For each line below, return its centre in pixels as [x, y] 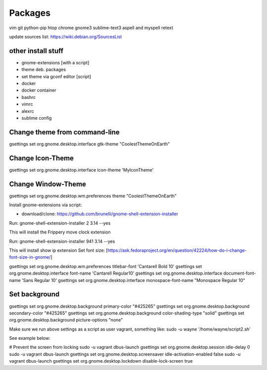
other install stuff [36, 51]
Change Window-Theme [48, 184]
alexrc [28, 111]
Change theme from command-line [64, 132]
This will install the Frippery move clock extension [60, 232]
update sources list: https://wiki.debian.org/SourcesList [66, 37]
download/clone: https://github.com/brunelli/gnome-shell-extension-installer [100, 214]
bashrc [29, 97]
